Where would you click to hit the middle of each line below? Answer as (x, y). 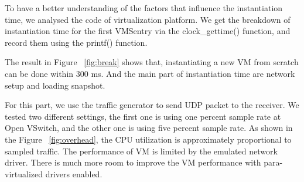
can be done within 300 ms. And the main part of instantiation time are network (150, 73)
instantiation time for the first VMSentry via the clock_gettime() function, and (148, 31)
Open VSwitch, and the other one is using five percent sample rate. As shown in (149, 128)
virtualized (24, 173)
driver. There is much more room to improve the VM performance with (133, 162)
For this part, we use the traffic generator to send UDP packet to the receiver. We (152, 105)
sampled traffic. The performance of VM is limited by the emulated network (141, 151)
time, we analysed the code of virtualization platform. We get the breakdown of (148, 19)
